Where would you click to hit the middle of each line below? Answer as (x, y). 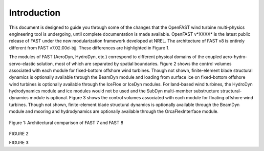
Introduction (35, 13)
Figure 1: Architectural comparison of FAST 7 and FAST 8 (66, 123)
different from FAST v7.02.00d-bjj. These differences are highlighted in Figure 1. (89, 48)
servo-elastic (22, 64)
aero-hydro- (235, 57)
